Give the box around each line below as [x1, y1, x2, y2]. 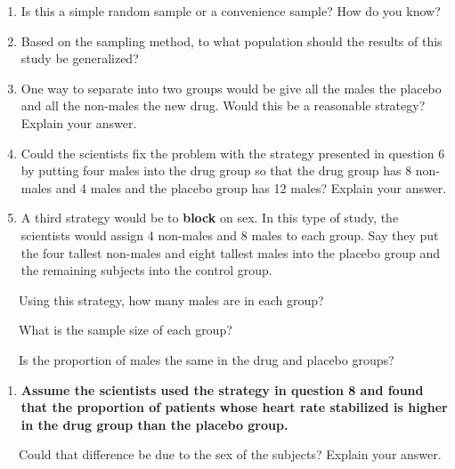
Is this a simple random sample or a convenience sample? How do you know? [20, 2, 441, 20]
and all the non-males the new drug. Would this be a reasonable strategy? [20, 96, 426, 115]
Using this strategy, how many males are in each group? [18, 290, 324, 309]
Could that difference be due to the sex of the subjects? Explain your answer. [18, 445, 442, 464]
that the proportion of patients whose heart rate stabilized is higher [20, 398, 448, 416]
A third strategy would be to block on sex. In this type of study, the [20, 208, 399, 227]
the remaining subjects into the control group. [20, 261, 272, 279]
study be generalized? [20, 49, 139, 68]
